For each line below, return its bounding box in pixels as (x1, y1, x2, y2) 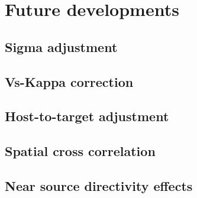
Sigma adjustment (5, 37, 118, 56)
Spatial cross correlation (5, 142, 156, 160)
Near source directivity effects (5, 176, 193, 194)
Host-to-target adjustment (5, 107, 169, 125)
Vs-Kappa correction (5, 72, 134, 90)
